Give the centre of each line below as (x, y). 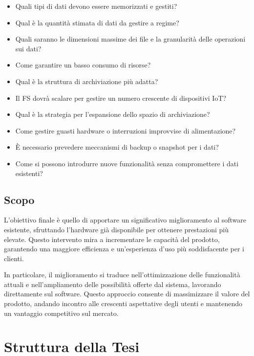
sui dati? (28, 48)
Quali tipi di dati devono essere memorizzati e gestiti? (96, 6)
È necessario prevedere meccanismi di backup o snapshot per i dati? (117, 147)
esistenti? (29, 173)
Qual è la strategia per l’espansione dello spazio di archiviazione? (113, 114)
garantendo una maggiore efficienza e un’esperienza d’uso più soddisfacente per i (124, 249)
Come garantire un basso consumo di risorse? (83, 65)
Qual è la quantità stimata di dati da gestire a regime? (97, 22)
